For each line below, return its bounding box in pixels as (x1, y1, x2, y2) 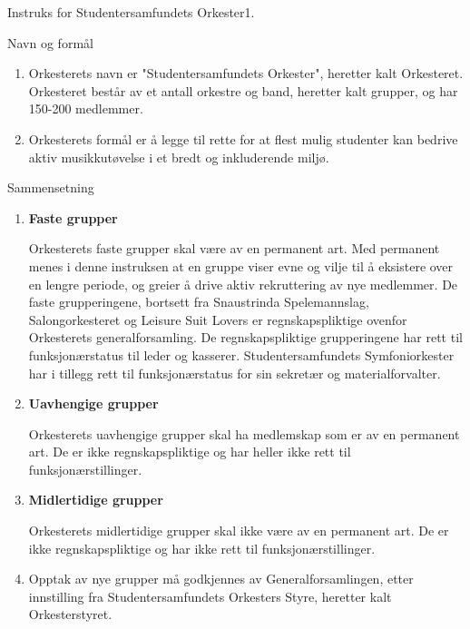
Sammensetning (7, 178, 94, 197)
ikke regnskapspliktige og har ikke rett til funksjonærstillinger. (28, 538, 376, 557)
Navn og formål (7, 33, 93, 52)
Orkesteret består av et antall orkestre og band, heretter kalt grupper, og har (28, 81, 458, 100)
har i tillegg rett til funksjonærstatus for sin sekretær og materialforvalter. (28, 363, 441, 382)
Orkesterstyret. (28, 604, 113, 624)
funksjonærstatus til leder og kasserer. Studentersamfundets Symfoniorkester (28, 345, 455, 364)
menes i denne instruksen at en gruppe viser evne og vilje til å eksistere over (28, 256, 454, 275)
